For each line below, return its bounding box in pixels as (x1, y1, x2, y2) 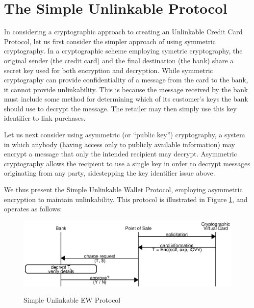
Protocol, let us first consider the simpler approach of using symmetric (4, 36, 216, 46)
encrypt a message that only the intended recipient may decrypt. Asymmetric (4, 149, 237, 159)
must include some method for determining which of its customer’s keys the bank (4, 94, 248, 104)
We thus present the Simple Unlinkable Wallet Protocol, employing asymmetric (4, 184, 243, 195)
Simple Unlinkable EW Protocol (24, 295, 121, 305)
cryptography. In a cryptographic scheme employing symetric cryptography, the (4, 46, 243, 56)
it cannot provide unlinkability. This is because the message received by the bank (4, 84, 248, 94)
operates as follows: (4, 204, 62, 214)
